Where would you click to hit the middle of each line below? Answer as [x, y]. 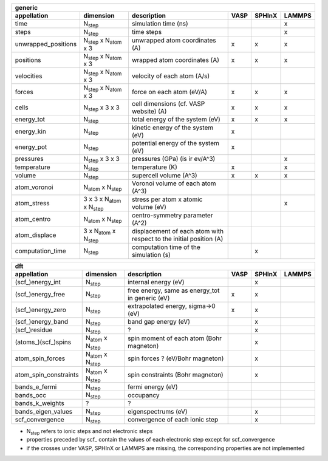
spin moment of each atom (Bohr [175, 338]
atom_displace [36, 235]
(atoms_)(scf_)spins [43, 342]
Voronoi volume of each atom [174, 183]
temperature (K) [154, 167]
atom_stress [32, 203]
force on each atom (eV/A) [169, 92]
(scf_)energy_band [42, 322]
